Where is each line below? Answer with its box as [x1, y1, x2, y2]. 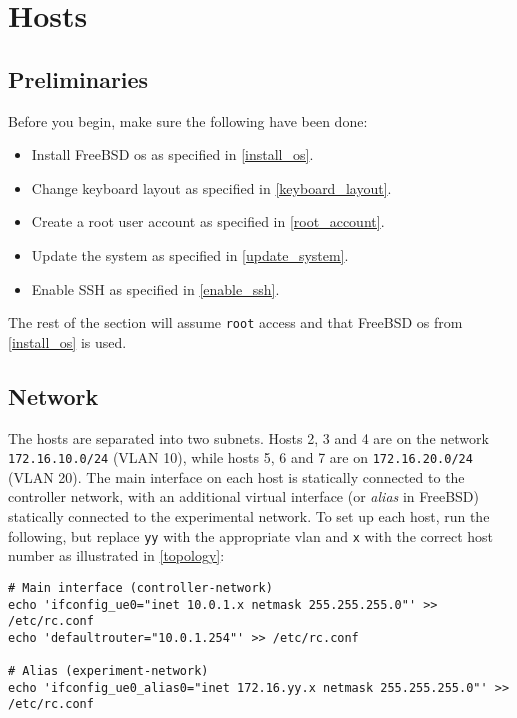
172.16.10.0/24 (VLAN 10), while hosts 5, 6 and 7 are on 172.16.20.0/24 [8, 447, 473, 468]
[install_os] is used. [8, 331, 127, 352]
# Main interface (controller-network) [8, 580, 273, 595]
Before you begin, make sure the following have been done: [8, 110, 368, 131]
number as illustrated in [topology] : [8, 545, 225, 566]
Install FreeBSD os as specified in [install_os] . [31, 144, 314, 165]
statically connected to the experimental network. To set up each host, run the [8, 506, 490, 527]
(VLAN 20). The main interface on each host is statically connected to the [8, 466, 465, 487]
